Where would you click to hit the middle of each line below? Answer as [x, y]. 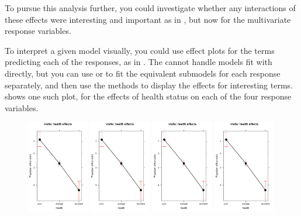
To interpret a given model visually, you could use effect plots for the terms [140, 50]
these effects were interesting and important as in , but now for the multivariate [148, 19]
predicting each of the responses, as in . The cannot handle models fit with [139, 62]
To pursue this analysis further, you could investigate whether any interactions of [150, 8]
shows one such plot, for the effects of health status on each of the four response [148, 96]
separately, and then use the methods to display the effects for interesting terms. [149, 85]
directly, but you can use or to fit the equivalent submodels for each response [143, 73]
